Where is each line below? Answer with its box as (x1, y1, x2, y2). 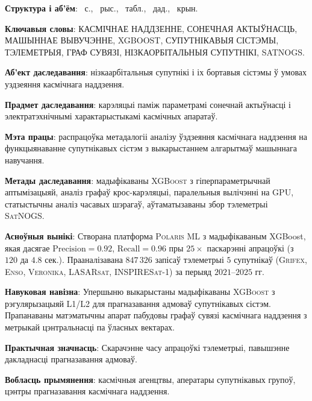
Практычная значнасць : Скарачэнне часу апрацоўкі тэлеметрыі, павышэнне (5, 341, 290, 353)
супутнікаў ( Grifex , (234, 253, 307, 266)
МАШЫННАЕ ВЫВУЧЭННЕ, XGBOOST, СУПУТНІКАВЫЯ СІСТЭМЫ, (5, 34, 279, 46)
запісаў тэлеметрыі (155, 253, 224, 266)
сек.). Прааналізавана (45, 253, 123, 266)
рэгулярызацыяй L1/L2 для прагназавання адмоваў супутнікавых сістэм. (5, 297, 271, 309)
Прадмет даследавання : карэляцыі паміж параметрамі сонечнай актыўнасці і (5, 98, 291, 110)
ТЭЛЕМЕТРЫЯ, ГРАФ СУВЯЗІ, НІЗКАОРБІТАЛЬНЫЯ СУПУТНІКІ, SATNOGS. (5, 45, 305, 58)
